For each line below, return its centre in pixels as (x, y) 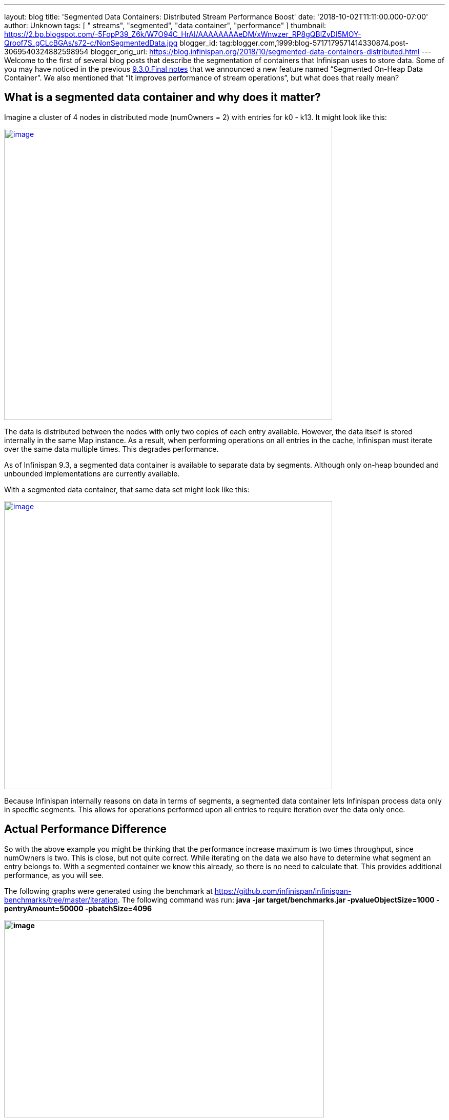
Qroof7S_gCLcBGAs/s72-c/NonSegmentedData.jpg (91, 43)
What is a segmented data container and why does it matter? (162, 97)
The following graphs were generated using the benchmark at (108, 891)
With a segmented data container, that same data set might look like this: (127, 489)
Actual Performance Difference (86, 829)
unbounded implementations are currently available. (92, 473)
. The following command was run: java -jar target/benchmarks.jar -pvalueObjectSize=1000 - (279, 899)
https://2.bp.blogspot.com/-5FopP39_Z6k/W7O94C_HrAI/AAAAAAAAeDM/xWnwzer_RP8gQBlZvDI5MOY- (183, 34)
